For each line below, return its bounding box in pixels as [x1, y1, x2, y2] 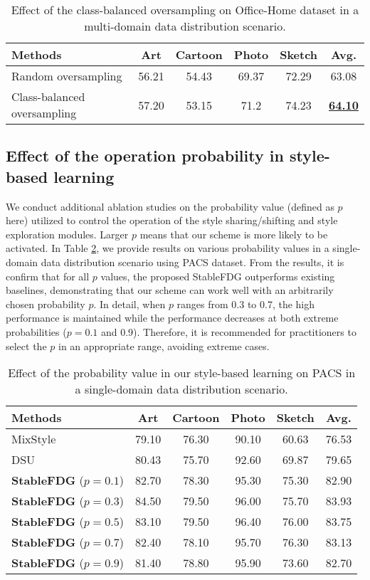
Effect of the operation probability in [6, 144, 284, 167]
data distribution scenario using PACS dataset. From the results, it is [41, 254, 344, 269]
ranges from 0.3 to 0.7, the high [176, 296, 315, 311]
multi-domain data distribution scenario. [84, 18, 286, 34]
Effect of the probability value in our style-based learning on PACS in [8, 364, 356, 381]
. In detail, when [93, 296, 166, 311]
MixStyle [11, 431, 56, 448]
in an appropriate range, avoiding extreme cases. [58, 338, 270, 353]
